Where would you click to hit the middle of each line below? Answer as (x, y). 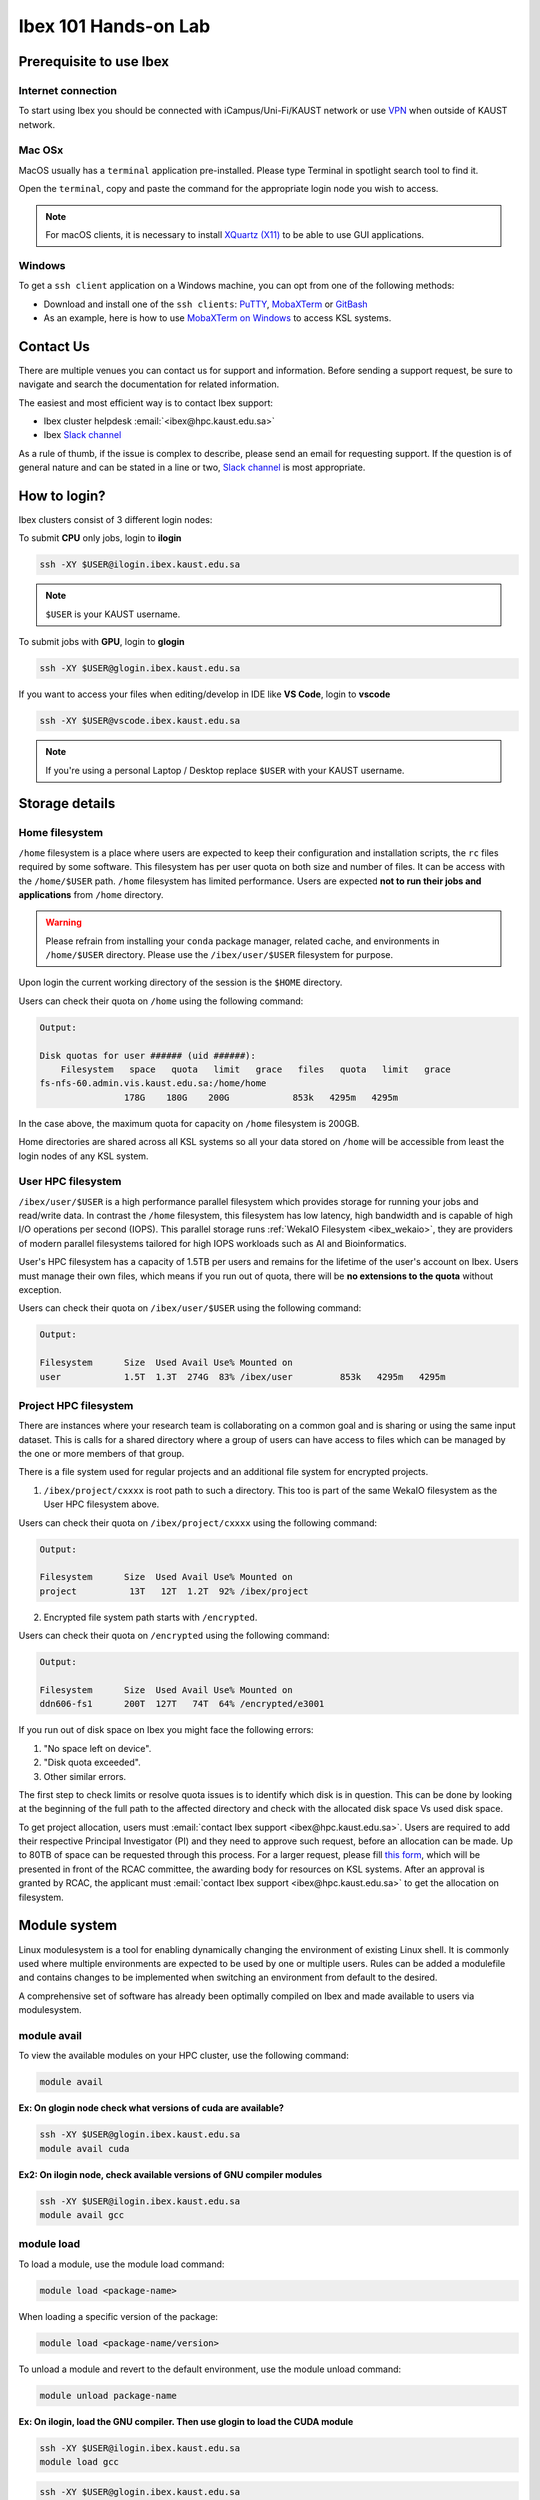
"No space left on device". (97, 1748)
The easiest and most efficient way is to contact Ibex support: (146, 402)
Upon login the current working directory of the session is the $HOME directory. (180, 982)
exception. (40, 1290)
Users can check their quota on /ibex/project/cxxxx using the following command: (198, 1522)
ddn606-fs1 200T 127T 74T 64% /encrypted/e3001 (182, 1704)
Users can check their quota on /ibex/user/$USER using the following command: (190, 1308)
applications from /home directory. (91, 894)
